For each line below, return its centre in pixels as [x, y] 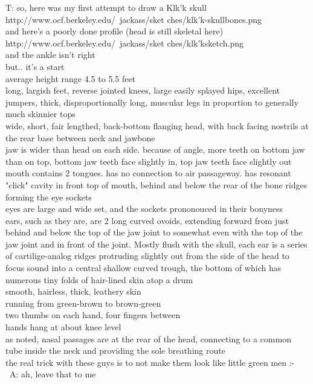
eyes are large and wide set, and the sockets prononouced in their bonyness [144, 209]
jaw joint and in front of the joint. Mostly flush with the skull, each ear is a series [156, 244]
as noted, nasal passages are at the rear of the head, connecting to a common [148, 338]
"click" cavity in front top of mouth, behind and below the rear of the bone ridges [156, 184]
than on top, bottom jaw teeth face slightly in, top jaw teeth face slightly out [149, 161]
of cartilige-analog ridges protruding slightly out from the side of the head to [147, 256]
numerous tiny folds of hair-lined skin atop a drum [99, 279]
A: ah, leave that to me [53, 374]
